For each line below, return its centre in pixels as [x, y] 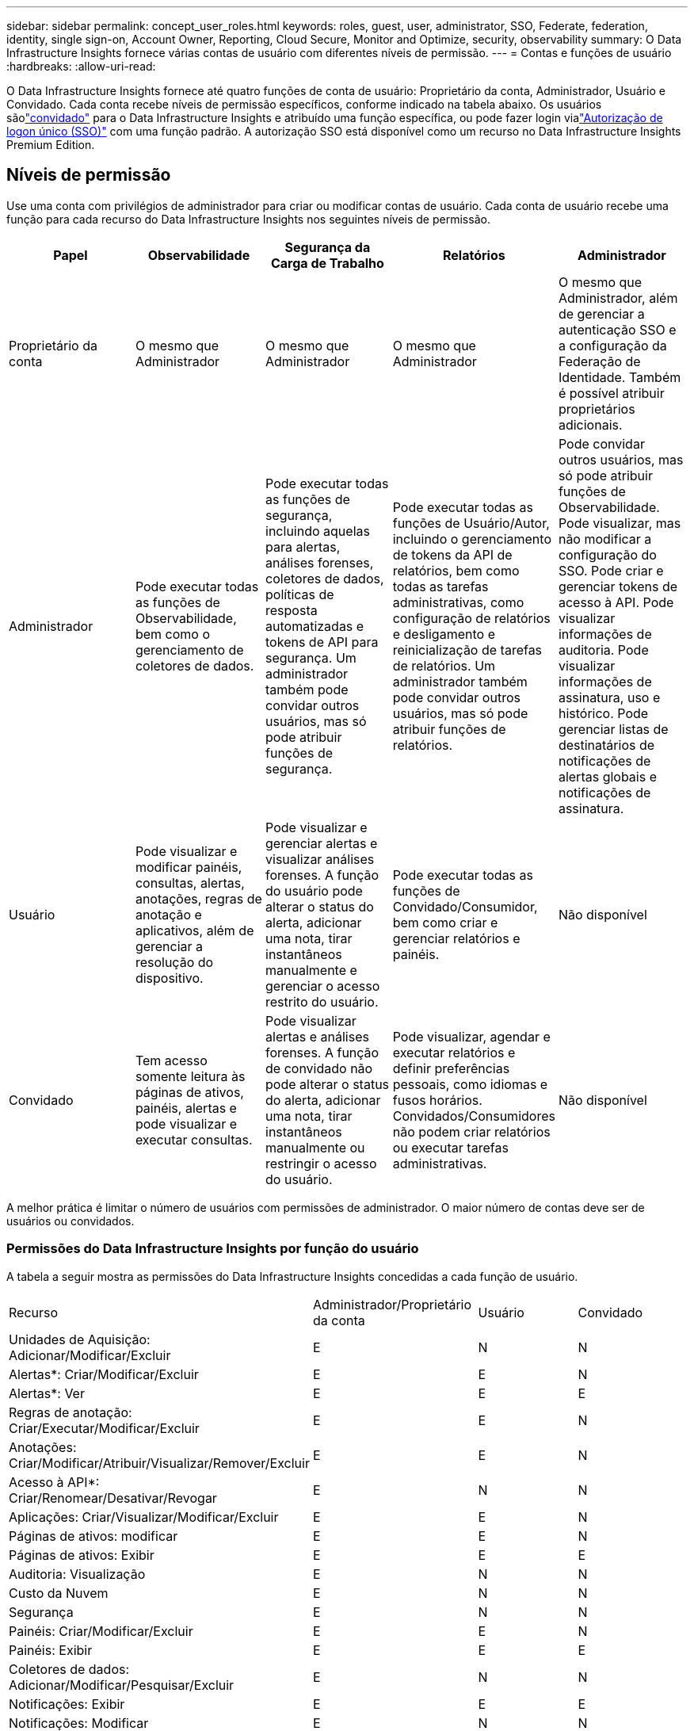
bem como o [172, 634]
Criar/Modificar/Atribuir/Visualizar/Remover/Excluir [159, 1463]
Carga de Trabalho [327, 263]
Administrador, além [618, 298]
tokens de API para [322, 642]
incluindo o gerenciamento [472, 539]
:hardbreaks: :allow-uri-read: [81, 66]
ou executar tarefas [450, 1147]
